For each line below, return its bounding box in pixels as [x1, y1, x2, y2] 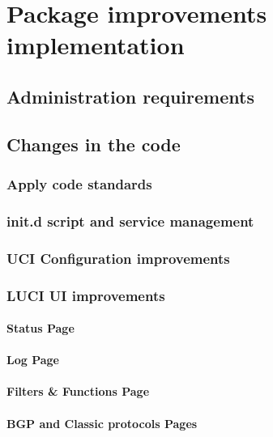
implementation [6, 28, 185, 62]
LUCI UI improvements [6, 285, 165, 305]
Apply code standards [6, 174, 152, 194]
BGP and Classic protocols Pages [6, 414, 198, 431]
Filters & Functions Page [6, 383, 150, 400]
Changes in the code [6, 131, 181, 156]
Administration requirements [6, 83, 254, 108]
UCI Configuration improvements [6, 248, 230, 268]
